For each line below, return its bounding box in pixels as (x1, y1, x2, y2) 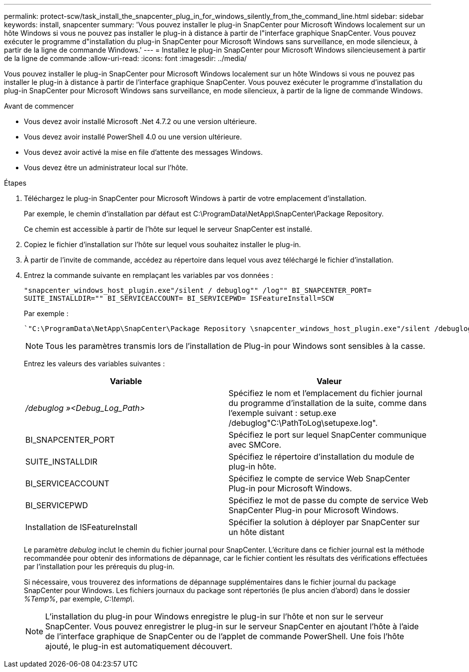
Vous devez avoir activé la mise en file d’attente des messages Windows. (24, 148, 263, 156)
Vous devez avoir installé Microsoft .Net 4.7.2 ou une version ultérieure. (24, 117, 257, 126)
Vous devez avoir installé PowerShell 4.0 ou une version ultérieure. (24, 133, 242, 141)
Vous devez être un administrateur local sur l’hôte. (24, 163, 188, 172)
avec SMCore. (229, 440, 282, 450)
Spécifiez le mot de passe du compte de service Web (229, 495, 428, 505)
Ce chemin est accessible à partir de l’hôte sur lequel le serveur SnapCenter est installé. (24, 225, 313, 233)
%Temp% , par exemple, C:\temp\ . (24, 595, 135, 603)
